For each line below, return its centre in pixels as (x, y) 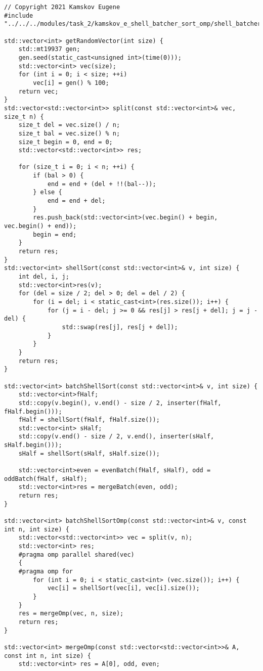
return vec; (38, 91)
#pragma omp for (46, 571)
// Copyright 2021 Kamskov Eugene (62, 7)
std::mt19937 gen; (49, 49)
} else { (48, 192)
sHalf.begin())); (33, 445)
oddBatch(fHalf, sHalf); (46, 479)
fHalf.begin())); (33, 411)
